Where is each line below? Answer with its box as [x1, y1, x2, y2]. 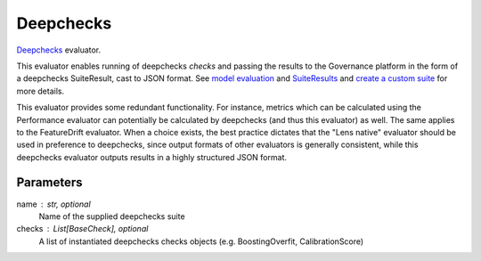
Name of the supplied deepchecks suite [38, 210, 186, 222]
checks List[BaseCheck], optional [16, 224, 149, 234]
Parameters [16, 175, 83, 191]
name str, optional [16, 199, 91, 209]
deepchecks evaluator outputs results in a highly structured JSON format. [16, 151, 287, 162]
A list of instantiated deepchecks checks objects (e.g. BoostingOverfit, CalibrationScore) [38, 236, 364, 247]
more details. [16, 86, 65, 96]
